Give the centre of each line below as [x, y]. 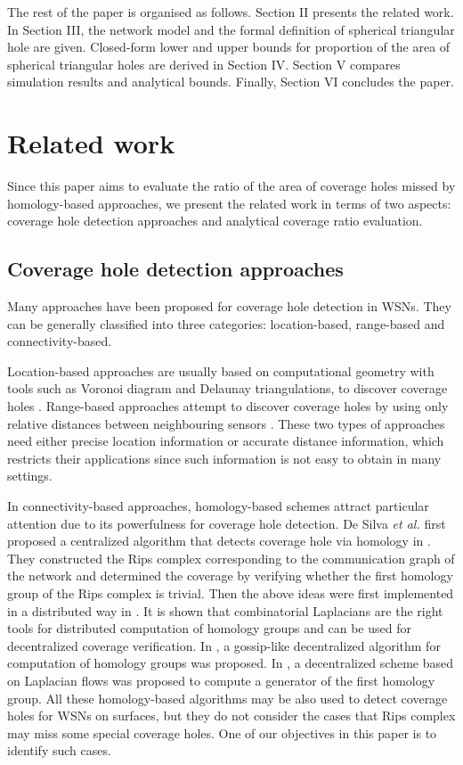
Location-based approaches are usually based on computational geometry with [221, 370]
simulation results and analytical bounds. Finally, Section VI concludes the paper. [231, 82]
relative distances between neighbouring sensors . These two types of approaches [226, 423]
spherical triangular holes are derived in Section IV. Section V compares [204, 64]
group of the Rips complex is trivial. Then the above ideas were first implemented [231, 592]
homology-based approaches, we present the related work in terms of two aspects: [229, 203]
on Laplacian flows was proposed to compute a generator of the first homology [221, 680]
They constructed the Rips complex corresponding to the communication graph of [231, 558]
